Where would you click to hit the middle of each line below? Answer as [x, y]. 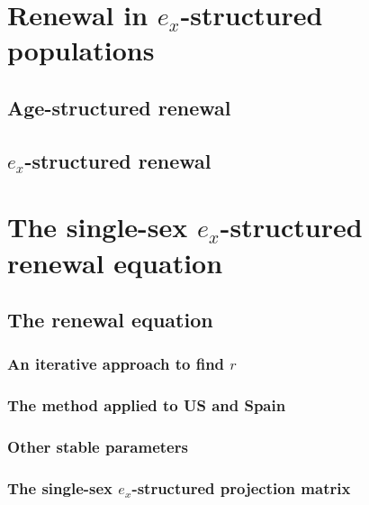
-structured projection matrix [241, 487]
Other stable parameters [98, 447]
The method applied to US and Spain [147, 405]
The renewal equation [110, 320]
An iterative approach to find [116, 364]
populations [81, 50]
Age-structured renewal [119, 107]
